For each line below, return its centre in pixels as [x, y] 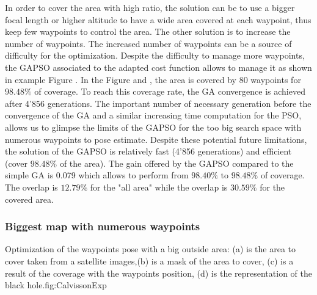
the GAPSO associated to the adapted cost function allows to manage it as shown [158, 67]
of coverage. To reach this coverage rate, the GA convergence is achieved [170, 91]
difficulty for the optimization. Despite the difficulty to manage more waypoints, [155, 55]
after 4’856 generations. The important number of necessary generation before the [158, 103]
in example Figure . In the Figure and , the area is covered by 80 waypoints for [153, 79]
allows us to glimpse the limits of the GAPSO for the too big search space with [153, 127]
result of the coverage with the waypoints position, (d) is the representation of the [158, 273]
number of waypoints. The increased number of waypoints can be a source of [148, 43]
